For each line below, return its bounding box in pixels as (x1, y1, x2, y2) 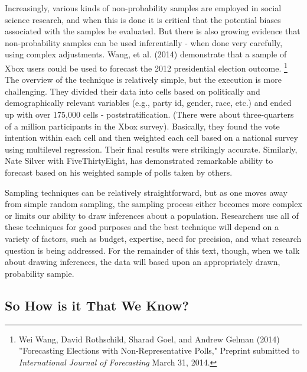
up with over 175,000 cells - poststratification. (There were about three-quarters (5, 108, 294, 120)
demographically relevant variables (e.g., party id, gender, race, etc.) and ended (5, 96, 292, 109)
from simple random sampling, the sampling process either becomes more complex (5, 198, 302, 210)
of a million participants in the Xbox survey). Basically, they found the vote (5, 119, 280, 132)
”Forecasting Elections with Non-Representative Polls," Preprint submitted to (18, 344, 300, 357)
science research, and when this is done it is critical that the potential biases (5, 13, 281, 25)
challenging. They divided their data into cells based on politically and (5, 85, 260, 97)
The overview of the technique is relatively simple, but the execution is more (5, 73, 282, 86)
